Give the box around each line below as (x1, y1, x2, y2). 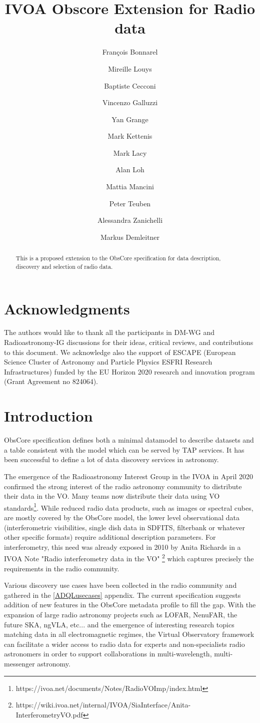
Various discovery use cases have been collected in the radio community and (4, 580, 237, 590)
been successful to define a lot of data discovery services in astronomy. (4, 454, 219, 465)
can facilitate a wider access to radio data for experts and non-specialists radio (4, 638, 245, 649)
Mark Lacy (113, 147, 147, 158)
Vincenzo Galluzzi (102, 97, 158, 108)
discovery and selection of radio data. (15, 262, 113, 270)
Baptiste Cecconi (104, 80, 156, 91)
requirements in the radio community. (4, 563, 119, 573)
